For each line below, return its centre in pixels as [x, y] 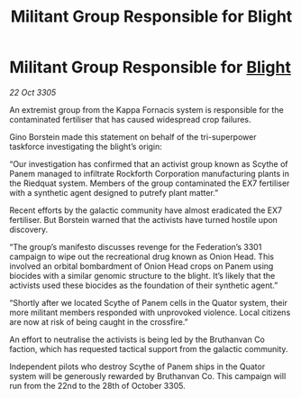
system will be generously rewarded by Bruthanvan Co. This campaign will [148, 375]
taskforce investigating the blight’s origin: [86, 146]
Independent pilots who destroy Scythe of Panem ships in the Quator [137, 366]
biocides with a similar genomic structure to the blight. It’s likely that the [142, 275]
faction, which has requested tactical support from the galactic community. [149, 348]
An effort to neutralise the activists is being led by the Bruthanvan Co [137, 339]
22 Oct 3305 [33, 92]
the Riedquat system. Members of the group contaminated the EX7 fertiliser [150, 183]
